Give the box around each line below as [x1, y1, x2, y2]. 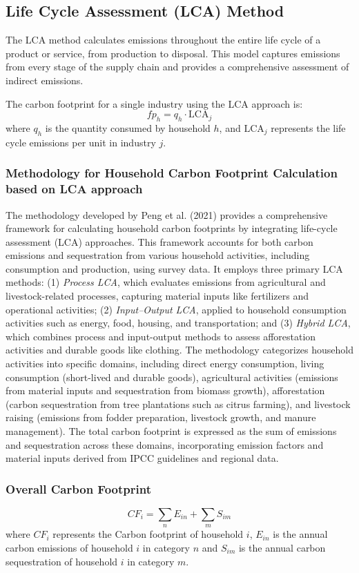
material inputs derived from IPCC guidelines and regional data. [6, 451, 279, 465]
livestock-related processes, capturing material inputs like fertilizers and [6, 289, 309, 303]
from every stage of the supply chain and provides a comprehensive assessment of [6, 59, 349, 74]
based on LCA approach [6, 180, 143, 197]
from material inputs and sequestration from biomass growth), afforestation [6, 383, 325, 398]
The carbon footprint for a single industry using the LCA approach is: [6, 96, 303, 110]
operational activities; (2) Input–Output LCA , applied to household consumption [6, 302, 347, 316]
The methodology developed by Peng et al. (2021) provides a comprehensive [6, 207, 328, 222]
